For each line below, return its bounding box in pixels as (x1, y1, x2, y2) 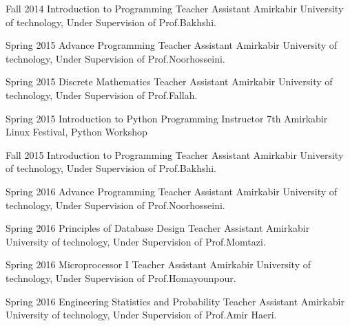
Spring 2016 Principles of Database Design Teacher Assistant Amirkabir (6, 221, 310, 235)
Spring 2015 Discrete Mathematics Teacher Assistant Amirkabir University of (6, 74, 333, 89)
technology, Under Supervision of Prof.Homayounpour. (6, 270, 236, 285)
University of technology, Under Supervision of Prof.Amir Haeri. (6, 307, 277, 322)
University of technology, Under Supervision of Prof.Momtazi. (6, 234, 266, 248)
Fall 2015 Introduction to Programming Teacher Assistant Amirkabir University (6, 147, 344, 162)
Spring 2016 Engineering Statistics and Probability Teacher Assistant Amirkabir (6, 294, 344, 308)
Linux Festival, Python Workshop (6, 124, 147, 139)
